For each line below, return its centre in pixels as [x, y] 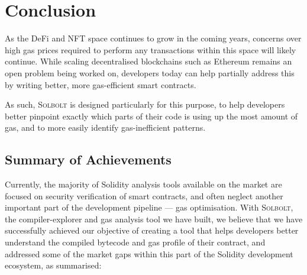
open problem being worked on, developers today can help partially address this [150, 72]
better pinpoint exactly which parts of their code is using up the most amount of [151, 116]
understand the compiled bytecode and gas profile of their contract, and [135, 242]
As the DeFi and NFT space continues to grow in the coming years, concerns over [153, 38]
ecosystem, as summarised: [53, 265]
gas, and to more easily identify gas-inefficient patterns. [105, 127]
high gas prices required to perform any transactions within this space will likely [151, 49]
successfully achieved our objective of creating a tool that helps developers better [152, 230]
